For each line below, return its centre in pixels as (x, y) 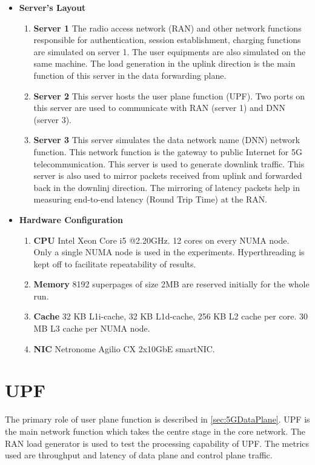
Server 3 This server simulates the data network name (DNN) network (167, 140)
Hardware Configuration (71, 219)
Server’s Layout (52, 7)
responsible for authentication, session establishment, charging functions (167, 40)
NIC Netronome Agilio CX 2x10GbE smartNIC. (124, 348)
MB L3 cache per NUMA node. (92, 328)
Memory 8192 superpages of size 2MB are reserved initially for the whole (171, 284)
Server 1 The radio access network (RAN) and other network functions (167, 28)
